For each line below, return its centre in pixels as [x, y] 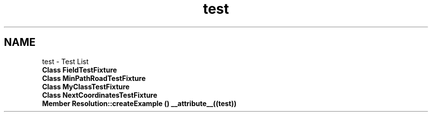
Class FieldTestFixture [80, 70]
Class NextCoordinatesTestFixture [100, 95]
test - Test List [65, 61]
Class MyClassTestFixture [86, 86]
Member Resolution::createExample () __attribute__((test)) [139, 103]
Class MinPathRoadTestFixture [94, 78]
